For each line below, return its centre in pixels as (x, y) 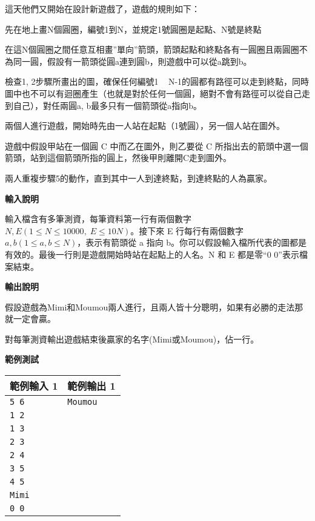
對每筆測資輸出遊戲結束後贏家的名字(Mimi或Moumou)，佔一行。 (132, 339)
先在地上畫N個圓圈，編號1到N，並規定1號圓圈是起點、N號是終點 (133, 29)
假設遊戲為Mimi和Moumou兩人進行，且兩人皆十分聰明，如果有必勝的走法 (150, 306)
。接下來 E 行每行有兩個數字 (187, 230)
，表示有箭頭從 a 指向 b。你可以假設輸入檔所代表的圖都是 (192, 242)
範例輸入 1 (34, 386)
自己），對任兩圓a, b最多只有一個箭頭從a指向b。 (108, 105)
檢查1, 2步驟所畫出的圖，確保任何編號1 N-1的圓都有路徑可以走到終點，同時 (157, 81)
